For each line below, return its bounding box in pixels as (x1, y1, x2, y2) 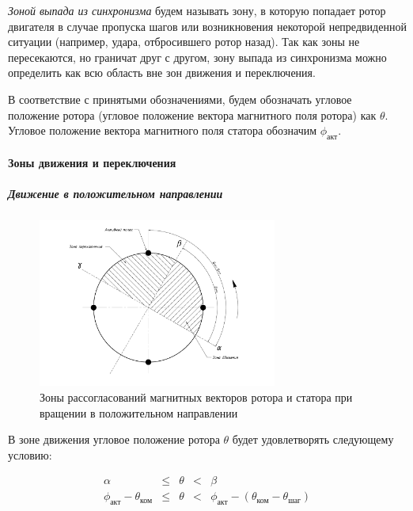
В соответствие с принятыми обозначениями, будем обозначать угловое (8, 90, 352, 107)
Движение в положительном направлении (8, 185, 223, 201)
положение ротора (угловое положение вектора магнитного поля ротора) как (8, 106, 377, 123)
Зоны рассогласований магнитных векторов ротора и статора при (40, 389, 353, 406)
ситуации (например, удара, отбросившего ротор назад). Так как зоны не (8, 33, 360, 50)
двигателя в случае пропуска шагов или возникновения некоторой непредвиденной (8, 17, 407, 34)
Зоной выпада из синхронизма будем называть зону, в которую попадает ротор (8, 2, 386, 18)
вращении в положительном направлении (40, 404, 238, 421)
